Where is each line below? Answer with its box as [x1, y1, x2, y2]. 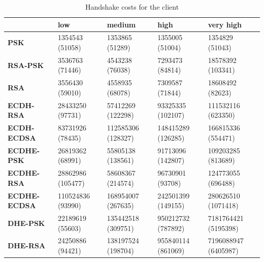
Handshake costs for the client [85, 2, 179, 12]
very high [208, 19, 242, 29]
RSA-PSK [8, 59, 44, 70]
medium [107, 19, 136, 29]
